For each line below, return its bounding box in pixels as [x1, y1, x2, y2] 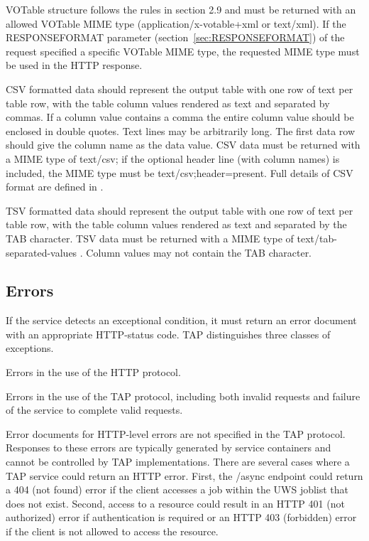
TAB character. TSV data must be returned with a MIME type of [6, 230, 294, 245]
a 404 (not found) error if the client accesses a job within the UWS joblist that [6, 482, 349, 497]
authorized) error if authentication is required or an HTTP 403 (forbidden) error [6, 510, 357, 525]
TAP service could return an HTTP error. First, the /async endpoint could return [6, 468, 363, 483]
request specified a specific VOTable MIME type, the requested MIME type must [6, 43, 360, 58]
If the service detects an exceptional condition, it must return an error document [6, 313, 357, 328]
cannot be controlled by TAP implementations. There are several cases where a [6, 454, 350, 469]
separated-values [6, 245, 77, 259]
